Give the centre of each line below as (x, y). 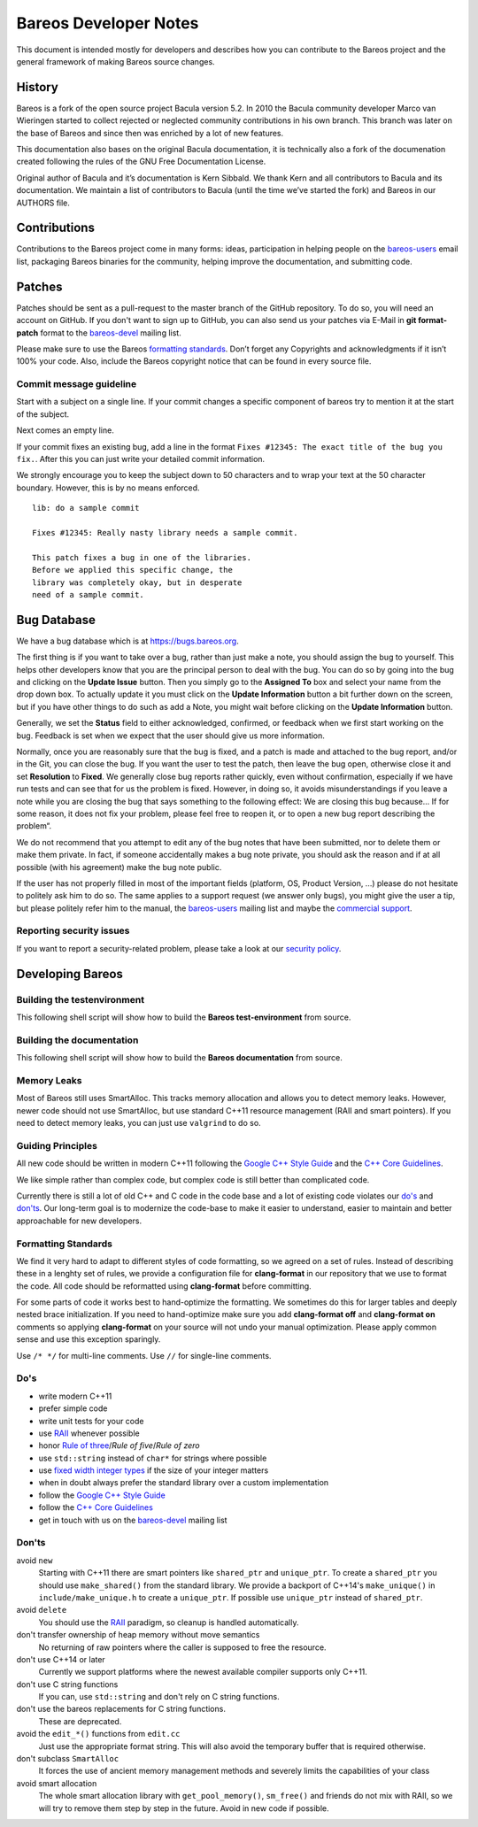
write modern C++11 (75, 1396)
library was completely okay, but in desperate (137, 582)
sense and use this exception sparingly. (89, 1339)
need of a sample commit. (89, 594)
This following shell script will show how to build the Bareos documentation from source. (179, 1058)
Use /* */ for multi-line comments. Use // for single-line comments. (144, 1355)
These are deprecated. (80, 1721)
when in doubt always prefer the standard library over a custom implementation (184, 1483)
